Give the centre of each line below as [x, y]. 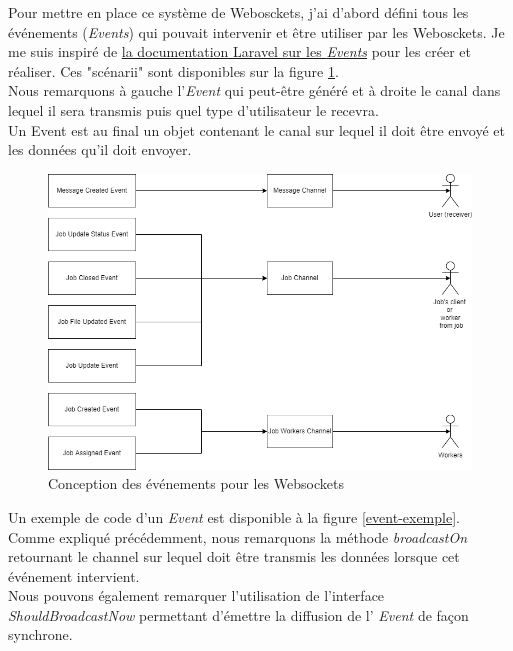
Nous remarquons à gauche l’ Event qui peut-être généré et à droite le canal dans [254, 90]
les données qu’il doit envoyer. [100, 149]
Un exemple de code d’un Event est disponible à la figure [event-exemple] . [234, 516]
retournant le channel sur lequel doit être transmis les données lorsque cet [234, 556]
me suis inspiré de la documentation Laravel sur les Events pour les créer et [240, 51]
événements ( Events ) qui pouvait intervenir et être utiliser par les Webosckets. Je [256, 31]
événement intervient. [74, 575]
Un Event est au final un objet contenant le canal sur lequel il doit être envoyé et [257, 129]
